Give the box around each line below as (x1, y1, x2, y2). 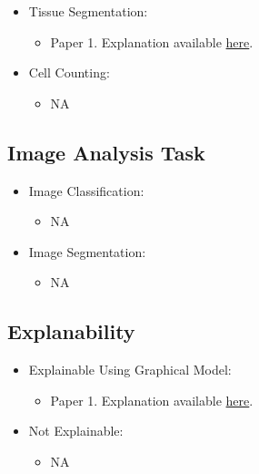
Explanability (7, 317, 135, 345)
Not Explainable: (28, 421, 124, 440)
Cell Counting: (28, 63, 110, 82)
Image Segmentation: (28, 242, 146, 261)
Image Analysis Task (7, 138, 205, 166)
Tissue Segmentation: (28, 2, 148, 20)
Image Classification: (28, 180, 144, 200)
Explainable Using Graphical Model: (28, 360, 232, 379)
